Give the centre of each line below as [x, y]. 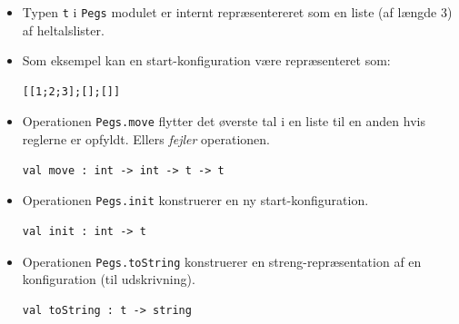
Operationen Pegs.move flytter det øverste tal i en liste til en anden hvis [224, 121]
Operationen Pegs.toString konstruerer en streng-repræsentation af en [222, 261]
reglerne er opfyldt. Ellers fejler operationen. [146, 139]
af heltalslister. [63, 29]
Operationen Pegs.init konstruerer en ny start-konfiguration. [195, 200]
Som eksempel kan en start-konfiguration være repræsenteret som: [206, 60]
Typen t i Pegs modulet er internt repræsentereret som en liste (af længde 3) [237, 12]
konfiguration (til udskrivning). [109, 279]
